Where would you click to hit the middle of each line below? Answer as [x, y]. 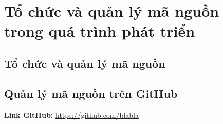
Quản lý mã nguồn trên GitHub [91, 93]
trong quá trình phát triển [100, 31]
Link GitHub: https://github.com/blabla [71, 115]
